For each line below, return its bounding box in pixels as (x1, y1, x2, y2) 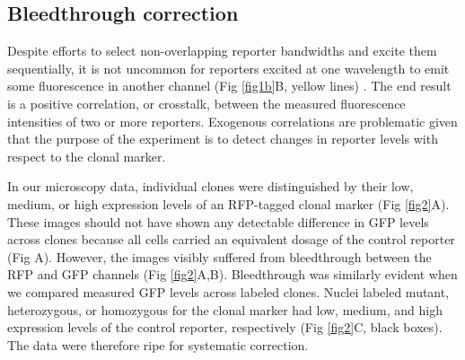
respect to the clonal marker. (7, 146, 166, 165)
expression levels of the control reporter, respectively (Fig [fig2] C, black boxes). (7, 318, 443, 337)
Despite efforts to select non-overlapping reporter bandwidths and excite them (7, 41, 437, 60)
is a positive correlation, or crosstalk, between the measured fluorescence (7, 93, 406, 112)
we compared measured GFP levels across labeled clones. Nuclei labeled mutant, (7, 282, 450, 301)
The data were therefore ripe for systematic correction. (7, 335, 309, 354)
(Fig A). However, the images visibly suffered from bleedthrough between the (7, 247, 432, 266)
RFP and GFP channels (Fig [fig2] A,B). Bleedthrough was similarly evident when (7, 265, 458, 284)
